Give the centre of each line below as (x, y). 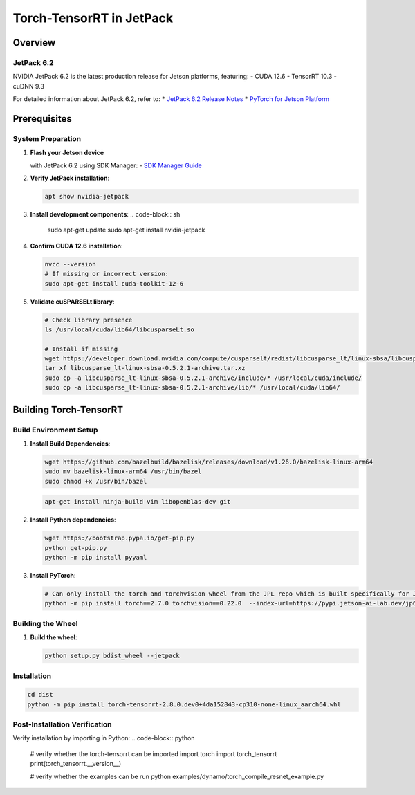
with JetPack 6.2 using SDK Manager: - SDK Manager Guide (116, 165)
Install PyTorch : (53, 576)
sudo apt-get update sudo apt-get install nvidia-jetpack (126, 230)
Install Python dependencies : (73, 520)
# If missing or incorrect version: (107, 274)
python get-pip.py (76, 548)
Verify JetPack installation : (70, 178)
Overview (34, 43)
